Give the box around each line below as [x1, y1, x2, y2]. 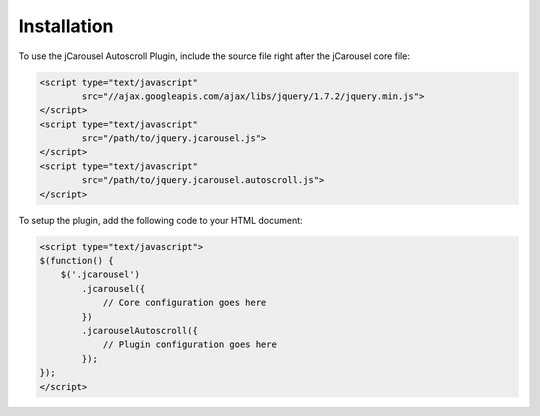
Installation [18, 15, 114, 37]
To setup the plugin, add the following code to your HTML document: [18, 214, 304, 226]
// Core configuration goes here [102, 297, 267, 309]
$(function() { [39, 255, 114, 267]
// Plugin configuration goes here [102, 339, 277, 350]
